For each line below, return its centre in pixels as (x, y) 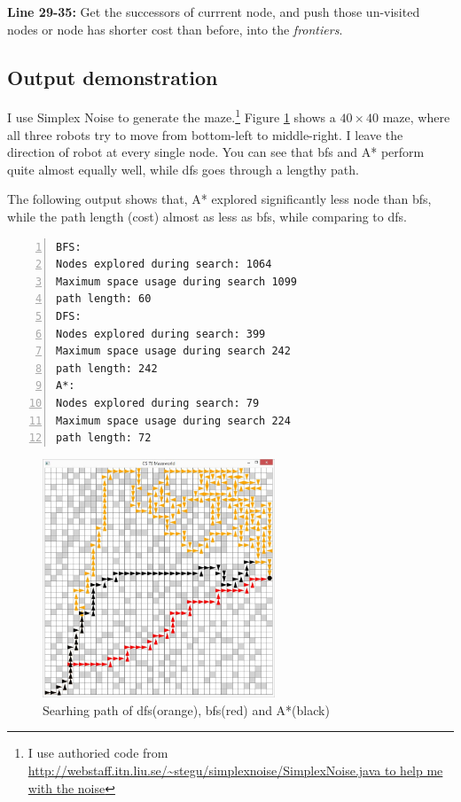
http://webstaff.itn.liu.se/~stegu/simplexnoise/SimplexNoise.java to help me (235, 770)
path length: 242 (107, 368)
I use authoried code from (98, 753)
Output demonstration (113, 77)
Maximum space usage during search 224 (173, 420)
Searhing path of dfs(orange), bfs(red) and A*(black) (186, 709)
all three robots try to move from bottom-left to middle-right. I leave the (205, 134)
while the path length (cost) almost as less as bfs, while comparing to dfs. (207, 217)
